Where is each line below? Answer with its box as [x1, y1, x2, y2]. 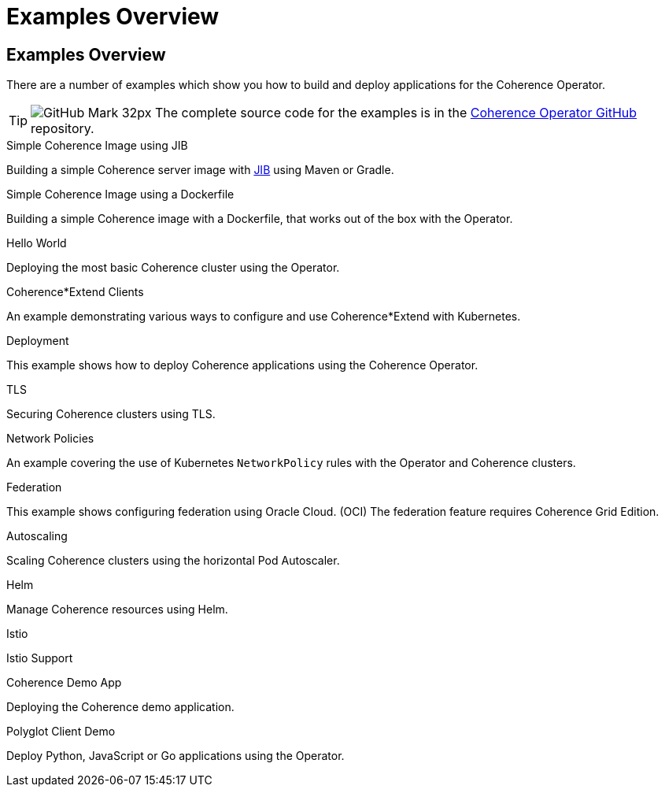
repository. [31, 120, 94, 137]
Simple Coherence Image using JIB [6, 139, 188, 153]
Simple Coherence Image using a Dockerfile [6, 187, 235, 202]
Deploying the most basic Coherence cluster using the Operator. [6, 261, 340, 275]
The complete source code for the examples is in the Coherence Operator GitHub [155, 105, 637, 121]
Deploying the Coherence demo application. [6, 700, 235, 714]
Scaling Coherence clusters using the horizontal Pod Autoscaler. [6, 554, 340, 568]
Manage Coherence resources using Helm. [6, 602, 228, 617]
